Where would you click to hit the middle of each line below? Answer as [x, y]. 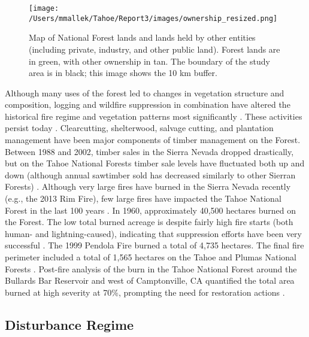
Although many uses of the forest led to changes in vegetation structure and [145, 92]
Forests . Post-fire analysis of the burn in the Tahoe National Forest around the [151, 268]
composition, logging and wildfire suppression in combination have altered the [148, 104]
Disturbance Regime [69, 324]
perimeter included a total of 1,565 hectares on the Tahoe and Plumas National [151, 257]
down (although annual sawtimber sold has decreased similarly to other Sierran [150, 174]
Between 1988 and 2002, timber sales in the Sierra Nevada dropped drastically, [149, 151]
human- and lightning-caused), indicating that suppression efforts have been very [153, 233]
